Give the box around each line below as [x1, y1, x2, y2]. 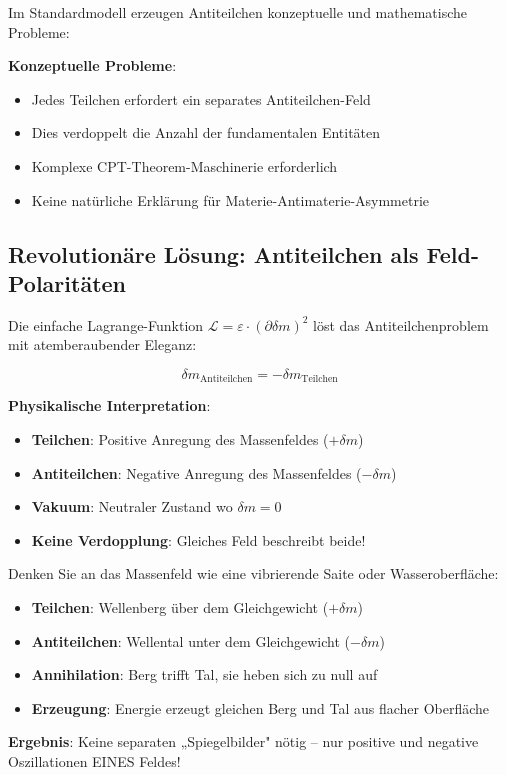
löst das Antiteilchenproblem [313, 314, 489, 335]
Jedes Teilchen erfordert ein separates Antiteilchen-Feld [31, 88, 371, 109]
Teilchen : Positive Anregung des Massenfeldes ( [31, 428, 329, 449]
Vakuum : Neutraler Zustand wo [31, 496, 233, 517]
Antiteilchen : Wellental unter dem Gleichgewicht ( [31, 630, 351, 651]
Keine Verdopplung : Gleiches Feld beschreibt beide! [31, 529, 366, 550]
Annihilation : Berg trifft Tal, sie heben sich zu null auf [31, 664, 378, 685]
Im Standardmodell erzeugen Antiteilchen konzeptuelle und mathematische [8, 2, 468, 22]
